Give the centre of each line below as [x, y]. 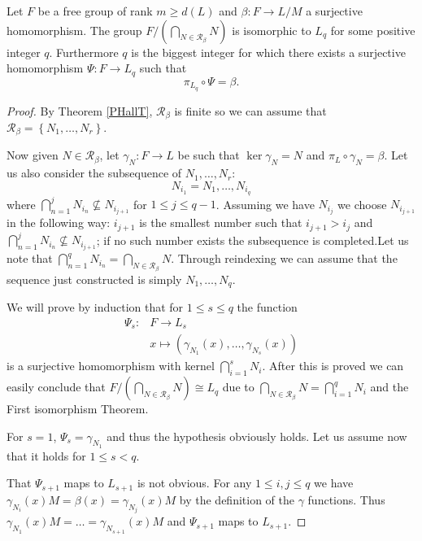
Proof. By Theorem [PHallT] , [80, 110]
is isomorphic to [272, 30]
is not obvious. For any [194, 483]
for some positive [373, 30]
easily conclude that [56, 387]
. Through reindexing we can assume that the [284, 258]
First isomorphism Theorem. [78, 409]
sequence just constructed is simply [94, 279]
